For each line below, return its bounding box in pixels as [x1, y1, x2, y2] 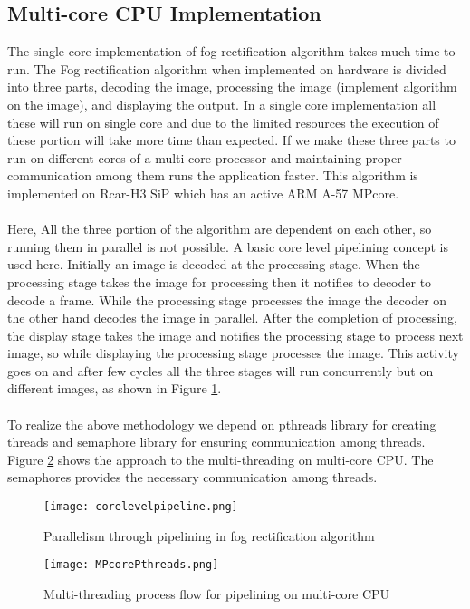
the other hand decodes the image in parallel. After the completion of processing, [7, 308, 457, 327]
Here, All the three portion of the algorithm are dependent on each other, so [7, 219, 432, 238]
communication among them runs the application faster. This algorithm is [7, 166, 418, 185]
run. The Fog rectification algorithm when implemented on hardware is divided [7, 59, 446, 78]
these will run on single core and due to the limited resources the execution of [7, 112, 439, 131]
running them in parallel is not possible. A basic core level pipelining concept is [7, 237, 449, 256]
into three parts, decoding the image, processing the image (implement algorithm [7, 77, 457, 96]
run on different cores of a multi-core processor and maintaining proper [7, 148, 402, 167]
